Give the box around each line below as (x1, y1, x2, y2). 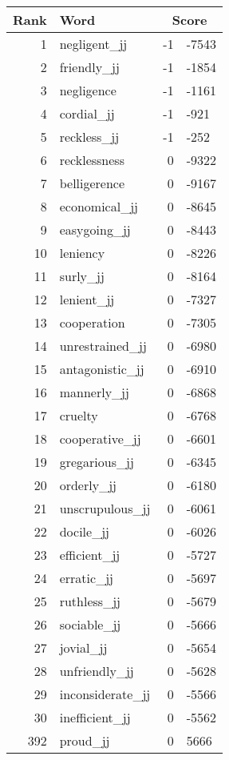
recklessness (59, 151, 124, 169)
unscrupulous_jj (59, 499, 151, 517)
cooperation (59, 313, 125, 332)
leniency (59, 243, 105, 262)
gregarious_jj (59, 452, 134, 471)
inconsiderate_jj (59, 685, 151, 703)
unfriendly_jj (59, 661, 134, 680)
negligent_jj (59, 34, 128, 53)
